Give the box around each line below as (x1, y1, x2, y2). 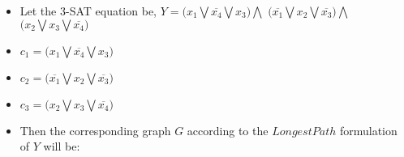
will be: (43, 138, 80, 155)
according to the (187, 121, 269, 138)
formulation (339, 121, 398, 138)
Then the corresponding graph (19, 121, 171, 138)
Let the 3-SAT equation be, (19, 2, 157, 19)
